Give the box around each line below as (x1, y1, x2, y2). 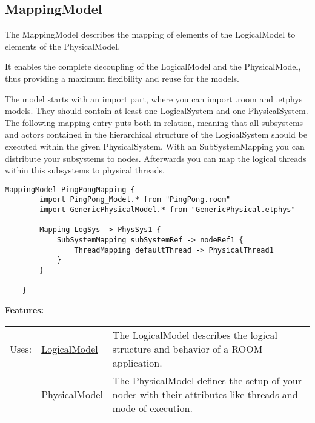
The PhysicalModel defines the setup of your (112, 373, 302, 387)
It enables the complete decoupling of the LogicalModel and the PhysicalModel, (5, 60, 301, 73)
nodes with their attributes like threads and (112, 387, 298, 401)
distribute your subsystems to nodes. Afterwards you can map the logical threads (5, 152, 307, 164)
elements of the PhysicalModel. (5, 39, 121, 52)
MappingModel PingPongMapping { (5, 185, 135, 194)
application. (112, 355, 162, 370)
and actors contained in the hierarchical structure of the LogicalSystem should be (5, 128, 307, 141)
